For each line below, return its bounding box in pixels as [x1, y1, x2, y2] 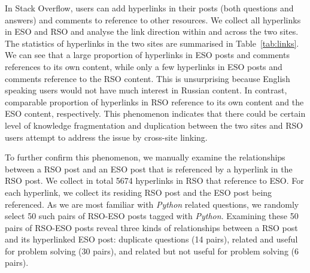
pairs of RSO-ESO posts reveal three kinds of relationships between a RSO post [5, 221, 298, 233]
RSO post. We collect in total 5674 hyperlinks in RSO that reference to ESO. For [5, 174, 304, 187]
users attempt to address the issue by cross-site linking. [5, 131, 208, 143]
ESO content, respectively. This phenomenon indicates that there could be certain [5, 107, 306, 120]
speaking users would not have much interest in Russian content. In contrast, [5, 84, 287, 96]
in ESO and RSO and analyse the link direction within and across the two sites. [5, 25, 299, 38]
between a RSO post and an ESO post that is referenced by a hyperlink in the [5, 162, 293, 175]
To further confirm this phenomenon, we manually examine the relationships [5, 151, 285, 163]
